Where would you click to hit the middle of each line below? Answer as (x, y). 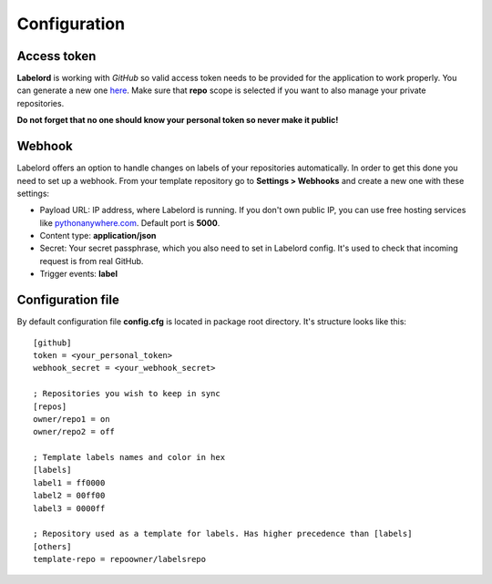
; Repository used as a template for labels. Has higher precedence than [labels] (223, 534)
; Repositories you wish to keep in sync (127, 394)
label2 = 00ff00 (69, 496)
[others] (52, 546)
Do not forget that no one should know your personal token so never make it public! (178, 120)
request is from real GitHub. (92, 261)
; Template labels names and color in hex (129, 457)
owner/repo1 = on (72, 419)
